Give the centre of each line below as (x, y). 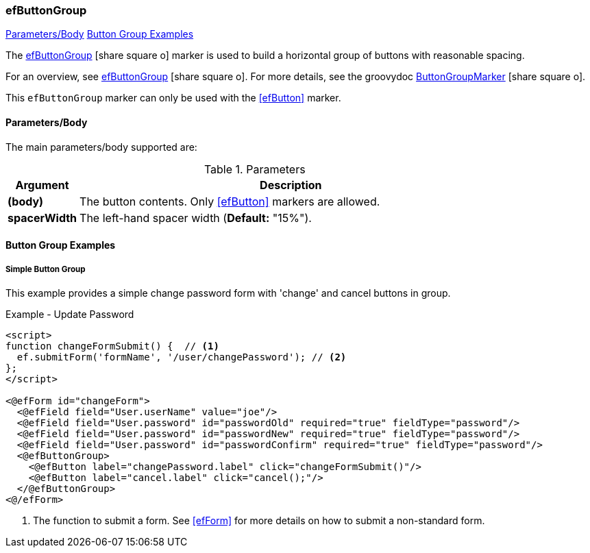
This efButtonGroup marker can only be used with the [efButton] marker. (173, 98)
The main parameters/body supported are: (101, 147)
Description (291, 185)
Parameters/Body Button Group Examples (100, 34)
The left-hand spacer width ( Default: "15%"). (196, 218)
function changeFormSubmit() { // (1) (112, 346)
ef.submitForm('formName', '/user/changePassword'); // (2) (182, 357)
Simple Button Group (46, 269)
